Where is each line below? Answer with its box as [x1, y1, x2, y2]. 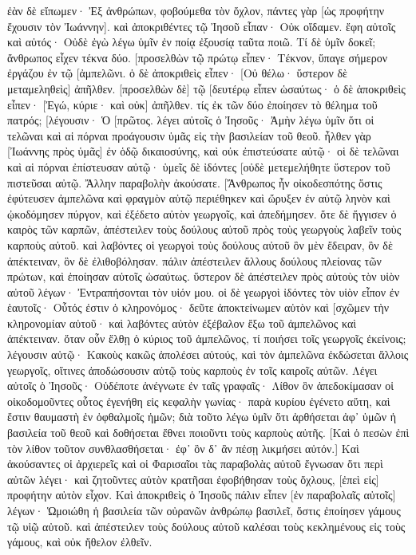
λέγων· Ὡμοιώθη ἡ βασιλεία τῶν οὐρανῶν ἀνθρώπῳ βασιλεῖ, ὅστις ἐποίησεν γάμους [7, 502, 401, 518]
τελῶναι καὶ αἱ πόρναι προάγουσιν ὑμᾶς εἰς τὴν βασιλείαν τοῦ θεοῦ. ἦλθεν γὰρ [7, 127, 371, 144]
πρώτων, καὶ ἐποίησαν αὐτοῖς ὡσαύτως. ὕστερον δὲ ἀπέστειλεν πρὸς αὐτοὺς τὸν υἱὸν [7, 268, 400, 285]
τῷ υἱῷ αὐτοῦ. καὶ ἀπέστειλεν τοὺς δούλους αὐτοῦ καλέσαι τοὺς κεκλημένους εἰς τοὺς [7, 518, 406, 534]
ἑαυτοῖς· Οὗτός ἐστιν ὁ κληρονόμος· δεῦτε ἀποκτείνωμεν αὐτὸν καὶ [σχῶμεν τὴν [7, 299, 390, 316]
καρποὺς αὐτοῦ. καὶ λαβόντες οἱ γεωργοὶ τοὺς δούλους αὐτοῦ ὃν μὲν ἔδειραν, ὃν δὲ [7, 236, 393, 253]
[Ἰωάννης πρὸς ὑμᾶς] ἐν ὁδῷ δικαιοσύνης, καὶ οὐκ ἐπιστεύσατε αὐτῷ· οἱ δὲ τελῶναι [7, 143, 399, 159]
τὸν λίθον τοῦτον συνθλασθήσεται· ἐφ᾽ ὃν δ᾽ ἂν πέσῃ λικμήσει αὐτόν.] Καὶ [7, 439, 359, 456]
